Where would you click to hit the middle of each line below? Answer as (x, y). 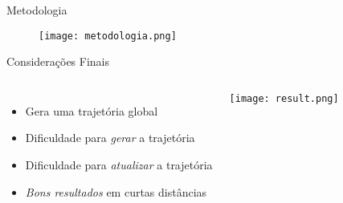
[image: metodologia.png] (108, 36)
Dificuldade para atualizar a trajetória (119, 165)
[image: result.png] (284, 98)
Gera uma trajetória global (92, 110)
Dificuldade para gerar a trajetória (110, 138)
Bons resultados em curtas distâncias (116, 191)
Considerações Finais (58, 61)
